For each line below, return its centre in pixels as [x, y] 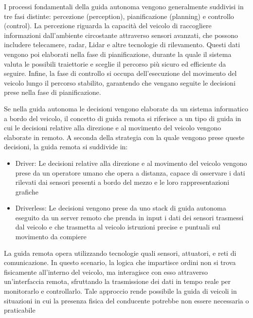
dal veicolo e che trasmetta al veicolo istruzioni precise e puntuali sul [118, 227]
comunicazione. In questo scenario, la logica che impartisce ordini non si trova [120, 262]
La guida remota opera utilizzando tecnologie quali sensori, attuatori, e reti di [120, 253]
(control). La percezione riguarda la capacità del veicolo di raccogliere [108, 26]
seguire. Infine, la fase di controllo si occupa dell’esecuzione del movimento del [120, 73]
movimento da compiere [51, 237]
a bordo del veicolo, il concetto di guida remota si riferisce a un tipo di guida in [123, 118]
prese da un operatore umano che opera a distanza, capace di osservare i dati [130, 172]
